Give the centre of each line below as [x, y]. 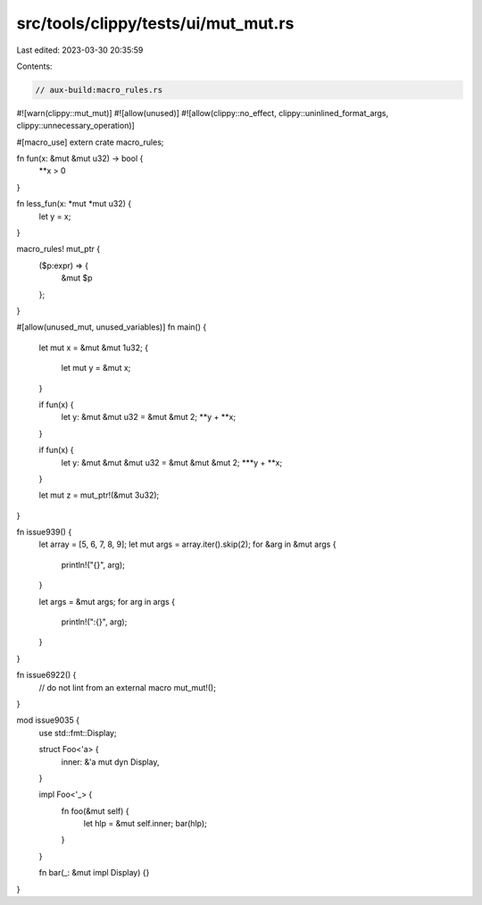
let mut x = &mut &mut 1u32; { [94, 348]
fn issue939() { [44, 532]
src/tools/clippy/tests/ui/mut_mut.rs [155, 23]
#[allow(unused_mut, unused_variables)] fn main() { [112, 327]
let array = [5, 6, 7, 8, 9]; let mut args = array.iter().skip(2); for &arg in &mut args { [187, 544]
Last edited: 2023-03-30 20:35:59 [80, 50]
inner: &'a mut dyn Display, [110, 762]
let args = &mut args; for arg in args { [107, 601]
